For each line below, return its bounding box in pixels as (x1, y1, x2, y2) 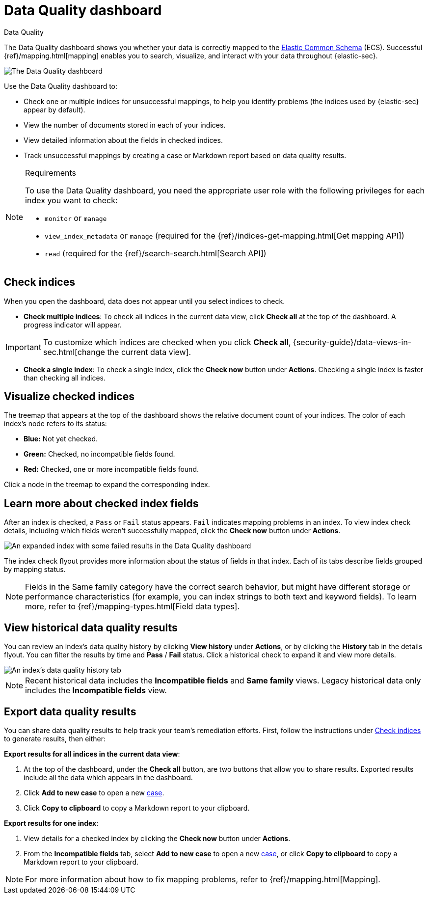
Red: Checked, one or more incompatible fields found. (24, 465, 199, 474)
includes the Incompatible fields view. (25, 685, 167, 696)
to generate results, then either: (4, 734, 106, 743)
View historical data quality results (4, 621, 178, 634)
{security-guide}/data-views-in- (293, 337, 412, 347)
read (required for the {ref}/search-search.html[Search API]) (45, 248, 267, 258)
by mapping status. (4, 565, 66, 574)
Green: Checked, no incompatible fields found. (24, 450, 175, 459)
